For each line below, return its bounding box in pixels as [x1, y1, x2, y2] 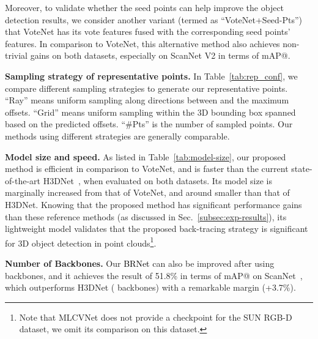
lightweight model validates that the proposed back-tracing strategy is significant [5, 222, 308, 235]
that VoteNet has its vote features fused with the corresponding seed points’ [5, 25, 290, 38]
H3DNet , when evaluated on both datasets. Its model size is [43, 174, 272, 187]
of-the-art [5, 174, 40, 187]
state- [291, 162, 312, 175]
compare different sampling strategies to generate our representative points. [5, 81, 288, 94]
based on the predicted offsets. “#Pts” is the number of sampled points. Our [5, 117, 293, 130]
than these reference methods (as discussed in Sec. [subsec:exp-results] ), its [5, 210, 287, 223]
